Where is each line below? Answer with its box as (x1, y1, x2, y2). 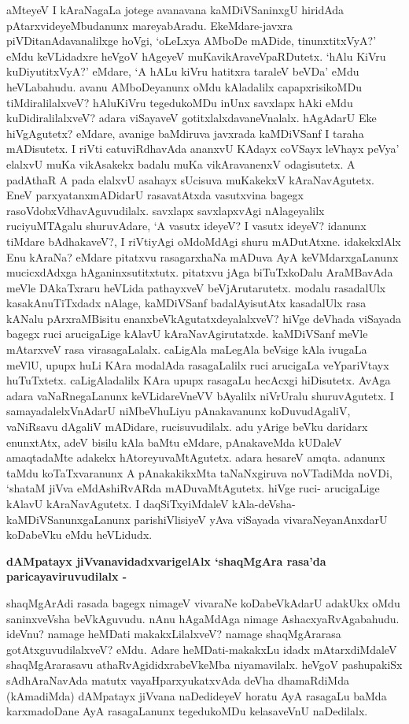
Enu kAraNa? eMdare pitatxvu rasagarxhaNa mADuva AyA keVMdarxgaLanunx (6, 248, 399, 265)
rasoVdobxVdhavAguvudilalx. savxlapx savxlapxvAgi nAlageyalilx (6, 202, 325, 218)
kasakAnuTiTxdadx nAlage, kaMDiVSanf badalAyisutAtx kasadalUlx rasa (6, 295, 367, 311)
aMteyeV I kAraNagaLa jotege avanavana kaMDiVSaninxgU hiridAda (6, 2, 345, 17)
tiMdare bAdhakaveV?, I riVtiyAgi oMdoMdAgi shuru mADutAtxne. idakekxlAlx (6, 232, 401, 249)
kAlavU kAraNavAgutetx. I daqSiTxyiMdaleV (6, 496, 229, 511)
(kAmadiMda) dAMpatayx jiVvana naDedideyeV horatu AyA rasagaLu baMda (6, 687, 387, 704)
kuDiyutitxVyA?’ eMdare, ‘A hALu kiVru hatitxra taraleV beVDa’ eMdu (6, 63, 359, 80)
